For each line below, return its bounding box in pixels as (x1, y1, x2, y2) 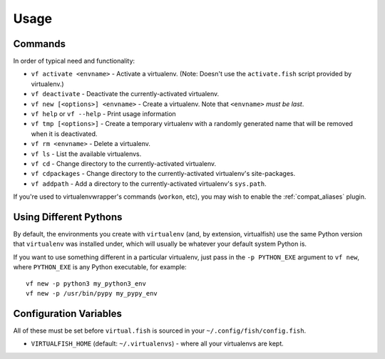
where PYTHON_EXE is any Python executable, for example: (13, 263, 187, 271)
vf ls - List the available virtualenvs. (31, 150, 142, 158)
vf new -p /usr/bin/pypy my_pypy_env (26, 289, 158, 297)
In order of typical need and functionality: (13, 57, 135, 66)
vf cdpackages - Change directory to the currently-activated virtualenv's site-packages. (31, 170, 296, 178)
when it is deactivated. (31, 129, 98, 138)
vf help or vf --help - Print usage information (31, 110, 176, 118)
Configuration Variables (13, 307, 123, 320)
